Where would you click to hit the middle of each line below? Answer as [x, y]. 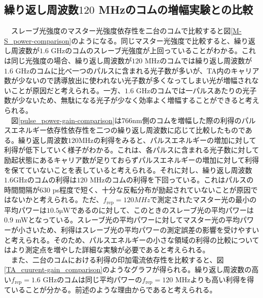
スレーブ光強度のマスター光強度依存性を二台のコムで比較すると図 [121, 31]
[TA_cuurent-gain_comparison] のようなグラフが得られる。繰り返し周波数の [128, 269]
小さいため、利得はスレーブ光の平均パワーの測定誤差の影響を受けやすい [139, 229]
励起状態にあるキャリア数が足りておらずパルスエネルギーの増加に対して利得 [131, 159]
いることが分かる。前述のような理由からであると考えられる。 [114, 290]
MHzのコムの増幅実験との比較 [176, 9]
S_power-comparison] [38, 40]
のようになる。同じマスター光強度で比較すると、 [153, 40]
